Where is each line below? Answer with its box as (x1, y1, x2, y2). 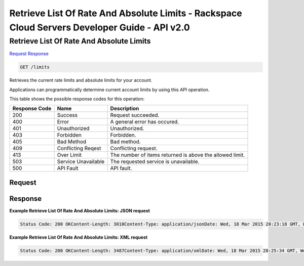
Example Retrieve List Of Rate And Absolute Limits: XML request (9, 234, 148, 240)
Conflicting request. (110, 145, 158, 152)
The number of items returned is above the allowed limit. (110, 152, 245, 159)
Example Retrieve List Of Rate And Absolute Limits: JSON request (9, 207, 150, 213)
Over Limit (57, 152, 82, 159)
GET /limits (20, 64, 50, 70)
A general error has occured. (110, 118, 179, 125)
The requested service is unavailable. (110, 158, 200, 165)
